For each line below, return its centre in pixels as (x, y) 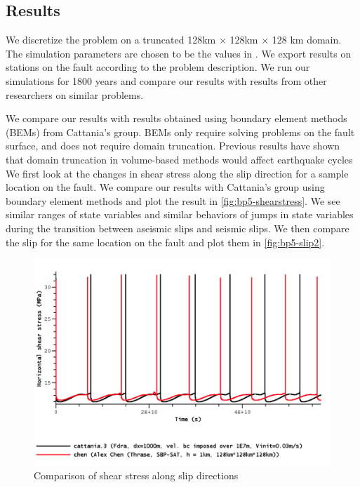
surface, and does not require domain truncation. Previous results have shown (173, 146)
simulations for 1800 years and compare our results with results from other (166, 80)
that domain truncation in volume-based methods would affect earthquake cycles (179, 159)
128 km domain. (307, 40)
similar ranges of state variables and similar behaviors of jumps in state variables (180, 214)
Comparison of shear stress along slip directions (136, 475)
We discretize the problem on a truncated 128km (111, 40)
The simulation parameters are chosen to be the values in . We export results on (179, 53)
